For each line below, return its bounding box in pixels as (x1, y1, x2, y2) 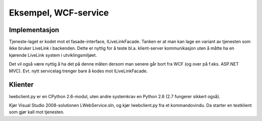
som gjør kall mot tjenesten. (9, 109, 65, 115)
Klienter (9, 81, 34, 89)
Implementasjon (9, 26, 59, 34)
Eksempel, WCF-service (9, 7, 109, 18)
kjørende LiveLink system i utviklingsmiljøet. (9, 52, 97, 58)
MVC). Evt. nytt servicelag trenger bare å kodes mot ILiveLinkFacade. (9, 68, 148, 74)
